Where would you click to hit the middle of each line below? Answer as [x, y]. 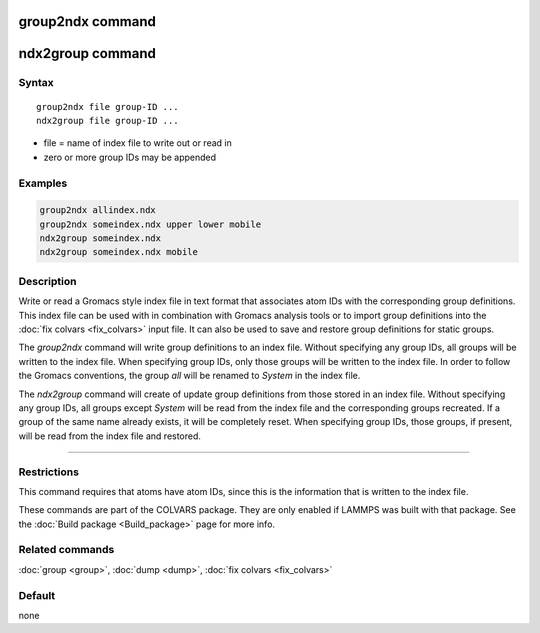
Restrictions [49, 472]
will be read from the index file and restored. [110, 436]
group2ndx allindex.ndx [98, 210]
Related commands [66, 550]
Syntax [36, 83]
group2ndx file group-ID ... [107, 106]
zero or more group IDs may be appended [130, 157]
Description [47, 281]
